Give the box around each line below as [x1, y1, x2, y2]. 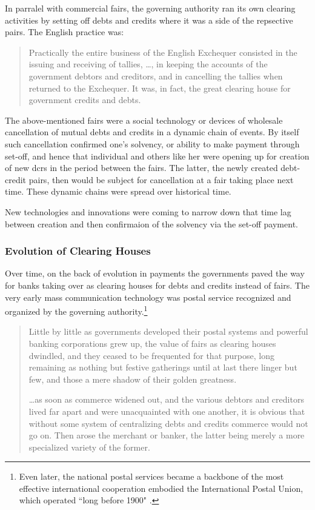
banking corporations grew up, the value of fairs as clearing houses [28, 337, 276, 349]
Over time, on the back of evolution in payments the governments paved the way [5, 267, 305, 280]
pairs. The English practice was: [5, 25, 124, 38]
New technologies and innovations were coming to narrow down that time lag [5, 205, 291, 218]
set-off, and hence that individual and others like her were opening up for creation [5, 149, 310, 162]
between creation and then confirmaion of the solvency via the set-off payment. [5, 217, 298, 230]
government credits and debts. [28, 93, 141, 106]
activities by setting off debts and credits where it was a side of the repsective [5, 13, 293, 26]
